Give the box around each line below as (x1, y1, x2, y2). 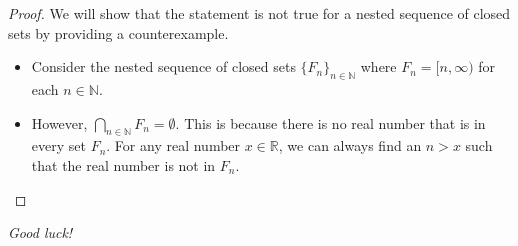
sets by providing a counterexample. (8, 22, 229, 43)
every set (31, 135, 86, 156)
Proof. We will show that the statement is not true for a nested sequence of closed (8, 3, 511, 23)
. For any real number (106, 135, 241, 156)
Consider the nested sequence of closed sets (31, 56, 296, 77)
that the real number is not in (31, 154, 216, 175)
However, (31, 112, 88, 133)
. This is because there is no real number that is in (175, 112, 486, 133)
